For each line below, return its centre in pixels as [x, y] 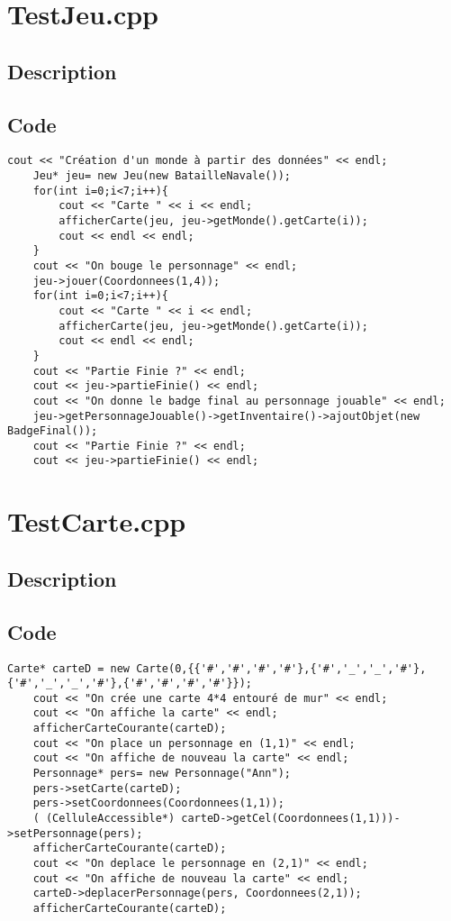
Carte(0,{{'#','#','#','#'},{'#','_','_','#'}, [281, 668]
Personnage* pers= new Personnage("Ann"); [162, 774]
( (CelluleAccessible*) [104, 819]
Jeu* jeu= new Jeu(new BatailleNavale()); [162, 176]
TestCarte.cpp [97, 521]
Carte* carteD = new [69, 668]
